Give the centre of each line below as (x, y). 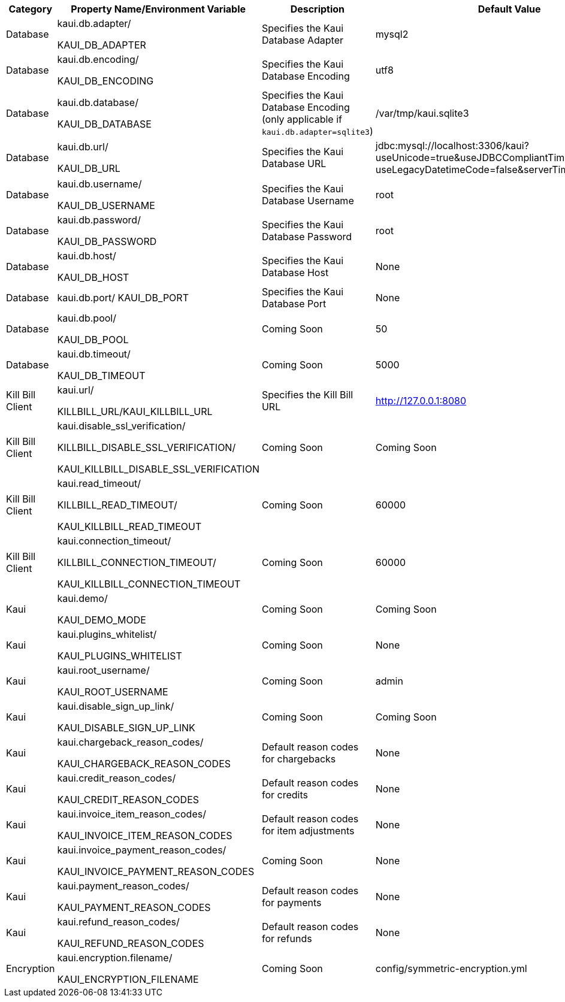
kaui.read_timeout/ (99, 483)
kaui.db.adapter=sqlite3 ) (317, 131)
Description (318, 9)
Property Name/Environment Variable (158, 9)
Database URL (294, 164)
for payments (291, 903)
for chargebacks (299, 759)
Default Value (509, 9)
